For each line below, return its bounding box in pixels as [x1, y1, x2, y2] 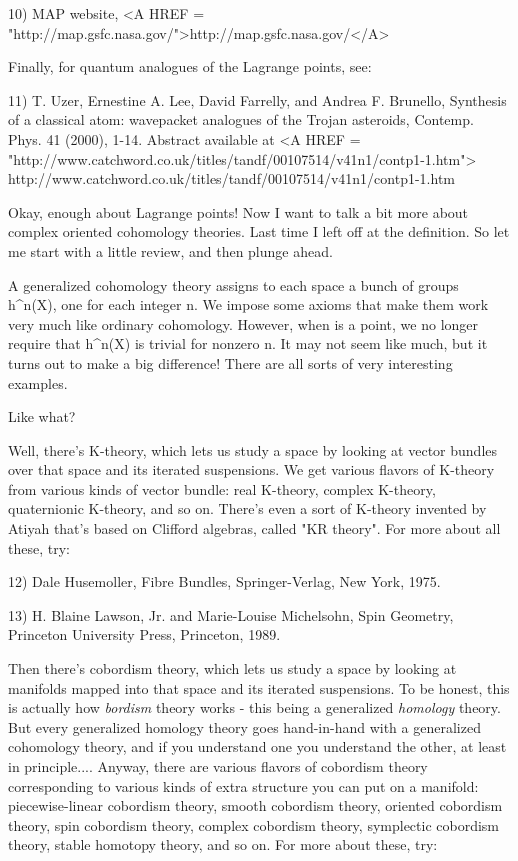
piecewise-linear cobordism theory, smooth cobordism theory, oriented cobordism [8, 795, 503, 816]
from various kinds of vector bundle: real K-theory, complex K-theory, [8, 478, 436, 499]
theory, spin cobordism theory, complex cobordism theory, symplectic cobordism [8, 814, 500, 835]
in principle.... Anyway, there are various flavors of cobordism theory [8, 756, 428, 776]
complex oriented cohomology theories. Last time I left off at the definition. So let [8, 221, 510, 242]
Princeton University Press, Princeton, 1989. [8, 624, 281, 645]
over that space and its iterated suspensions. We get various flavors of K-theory [8, 459, 495, 480]
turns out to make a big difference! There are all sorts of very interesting [8, 352, 453, 373]
